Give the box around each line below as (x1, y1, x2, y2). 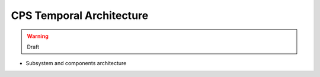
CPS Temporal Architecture (11, 9, 149, 22)
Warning (27, 33, 49, 40)
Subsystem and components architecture (25, 60, 127, 67)
